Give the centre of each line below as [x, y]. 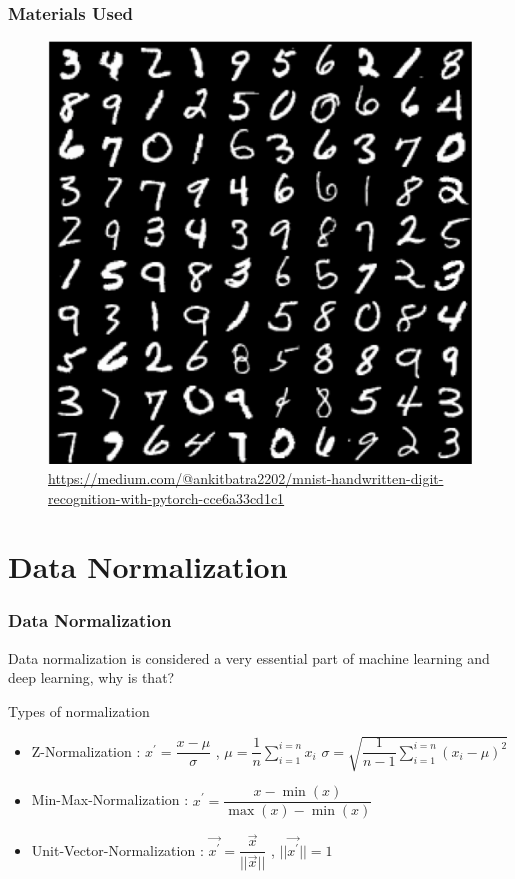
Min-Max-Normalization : [110, 799]
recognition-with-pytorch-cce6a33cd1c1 [166, 497]
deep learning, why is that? [91, 677]
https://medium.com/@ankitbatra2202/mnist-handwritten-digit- [246, 477]
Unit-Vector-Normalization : [117, 849]
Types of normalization [79, 710]
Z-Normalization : [86, 750]
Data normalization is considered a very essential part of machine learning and [249, 657]
